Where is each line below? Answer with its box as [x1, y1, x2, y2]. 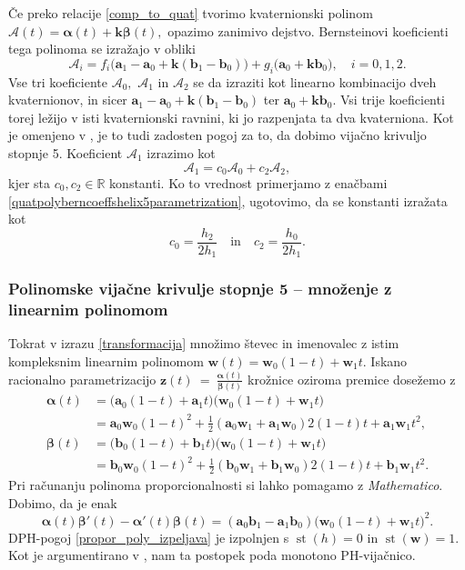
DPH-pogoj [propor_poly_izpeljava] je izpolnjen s [8, 527, 289, 546]
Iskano [370, 352, 408, 371]
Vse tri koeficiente [8, 72, 107, 91]
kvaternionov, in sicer [8, 90, 127, 109]
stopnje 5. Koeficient [8, 143, 123, 162]
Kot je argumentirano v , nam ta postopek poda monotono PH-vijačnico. [8, 545, 416, 565]
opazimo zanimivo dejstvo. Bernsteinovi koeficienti [167, 21, 449, 40]
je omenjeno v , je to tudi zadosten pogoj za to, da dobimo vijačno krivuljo [8, 125, 427, 145]
